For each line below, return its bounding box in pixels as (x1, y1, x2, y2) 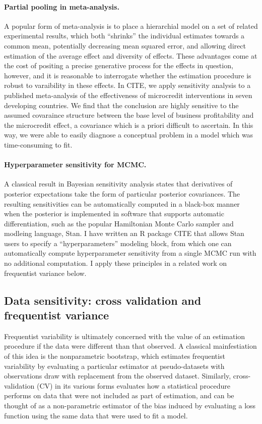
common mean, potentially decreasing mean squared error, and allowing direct (4, 40, 246, 51)
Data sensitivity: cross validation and (4, 292, 202, 308)
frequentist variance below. (4, 267, 87, 278)
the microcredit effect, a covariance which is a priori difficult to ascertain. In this (4, 119, 253, 130)
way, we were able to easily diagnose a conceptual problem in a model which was (4, 129, 253, 140)
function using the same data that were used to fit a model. (4, 410, 188, 420)
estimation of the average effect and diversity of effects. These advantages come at (4, 50, 257, 61)
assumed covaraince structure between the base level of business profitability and (4, 110, 254, 120)
